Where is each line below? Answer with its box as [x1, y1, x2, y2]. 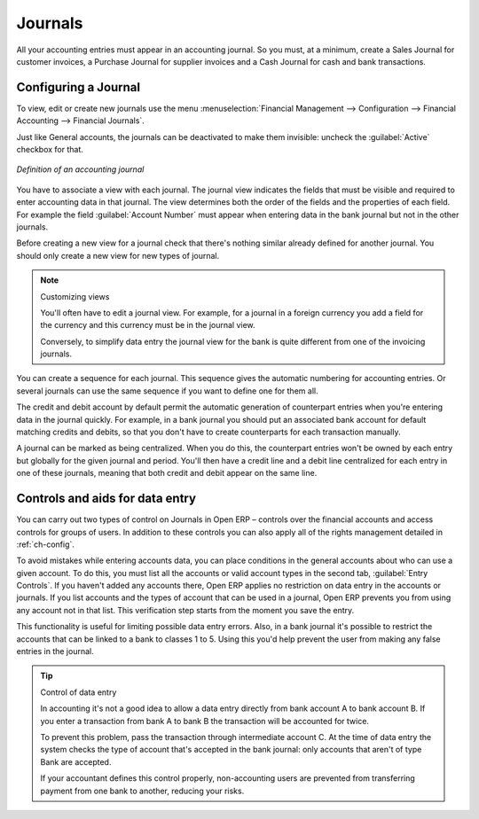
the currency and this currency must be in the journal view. [40, 320, 256, 331]
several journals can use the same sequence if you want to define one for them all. [16, 386, 318, 396]
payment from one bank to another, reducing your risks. [40, 785, 245, 796]
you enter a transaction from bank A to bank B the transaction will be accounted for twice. [40, 715, 370, 726]
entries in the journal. [16, 646, 94, 657]
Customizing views [40, 291, 110, 301]
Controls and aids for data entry [16, 491, 197, 506]
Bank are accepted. [40, 756, 112, 767]
